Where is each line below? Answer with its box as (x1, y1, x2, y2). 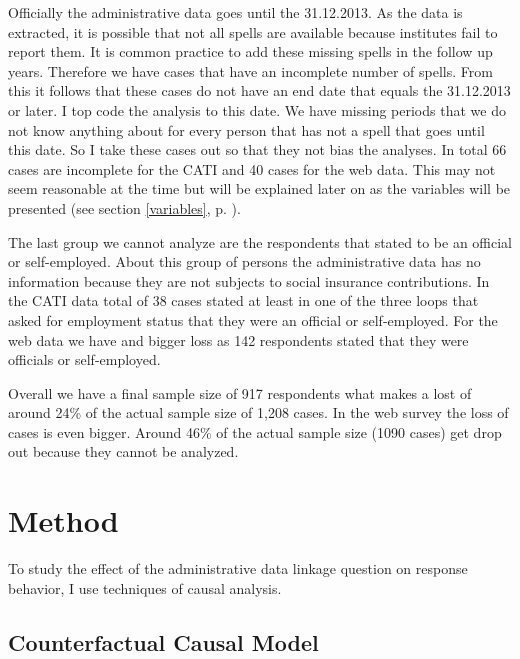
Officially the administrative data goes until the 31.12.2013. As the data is (8, 2, 463, 22)
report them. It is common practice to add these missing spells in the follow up (8, 41, 493, 62)
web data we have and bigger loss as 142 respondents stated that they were (8, 329, 469, 350)
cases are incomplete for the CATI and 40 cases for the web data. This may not (8, 158, 496, 179)
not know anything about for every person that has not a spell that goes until (8, 119, 485, 140)
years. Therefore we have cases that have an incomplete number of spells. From (8, 60, 493, 81)
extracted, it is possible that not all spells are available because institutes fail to (8, 21, 498, 42)
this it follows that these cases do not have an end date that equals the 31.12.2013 (8, 80, 511, 101)
